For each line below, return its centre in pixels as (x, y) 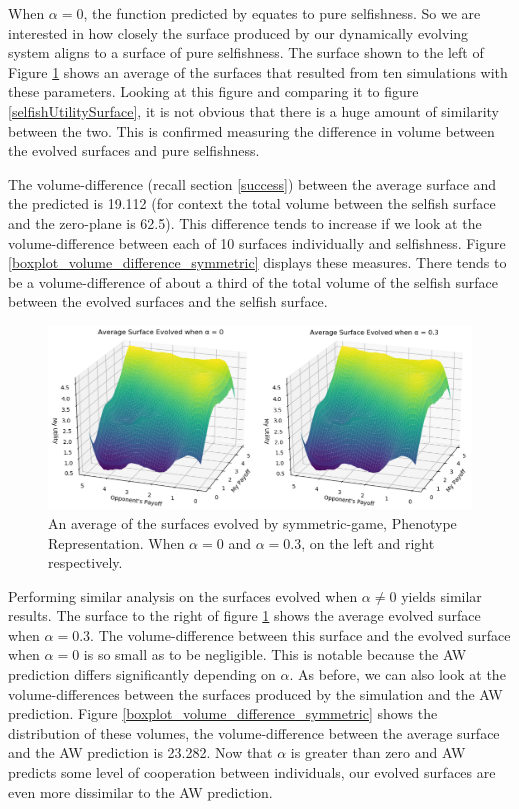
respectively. (85, 562)
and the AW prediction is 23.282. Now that (140, 752)
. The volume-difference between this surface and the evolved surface (300, 634)
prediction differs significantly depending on (142, 674)
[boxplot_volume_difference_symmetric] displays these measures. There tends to (257, 262)
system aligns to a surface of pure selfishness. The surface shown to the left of (246, 52)
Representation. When (116, 542)
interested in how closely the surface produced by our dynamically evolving (238, 32)
